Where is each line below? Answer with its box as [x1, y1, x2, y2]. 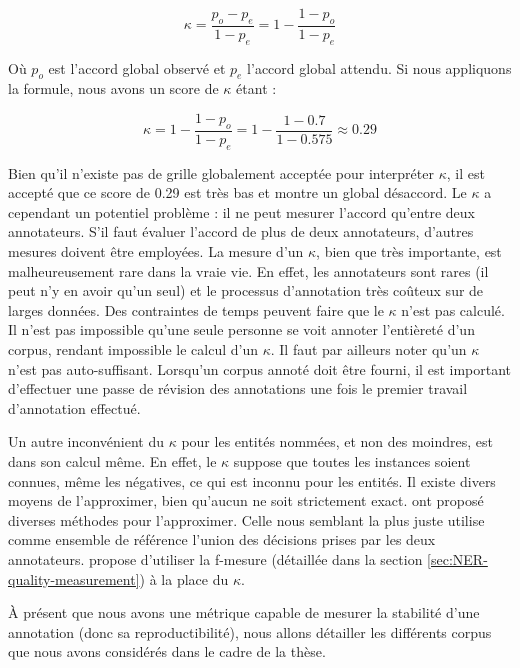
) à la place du [139, 568, 229, 589]
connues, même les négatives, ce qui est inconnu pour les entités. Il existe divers [8, 470, 496, 491]
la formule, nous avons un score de [8, 78, 219, 99]
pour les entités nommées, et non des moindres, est [181, 431, 494, 452]
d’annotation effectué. [8, 397, 141, 418]
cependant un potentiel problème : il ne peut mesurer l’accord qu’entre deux [8, 201, 475, 222]
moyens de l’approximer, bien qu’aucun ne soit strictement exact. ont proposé [8, 490, 484, 511]
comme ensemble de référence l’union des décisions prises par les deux [8, 529, 436, 550]
